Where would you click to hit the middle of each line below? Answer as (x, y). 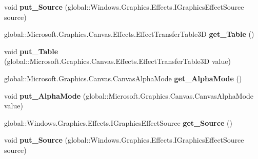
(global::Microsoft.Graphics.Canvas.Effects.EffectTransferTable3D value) (117, 61)
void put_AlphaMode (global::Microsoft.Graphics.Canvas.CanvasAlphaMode (129, 95)
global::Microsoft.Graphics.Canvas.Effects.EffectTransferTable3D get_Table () (129, 34)
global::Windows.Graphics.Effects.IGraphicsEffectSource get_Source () (118, 122)
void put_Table (31, 51)
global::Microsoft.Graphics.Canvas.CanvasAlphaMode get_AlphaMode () (123, 78)
